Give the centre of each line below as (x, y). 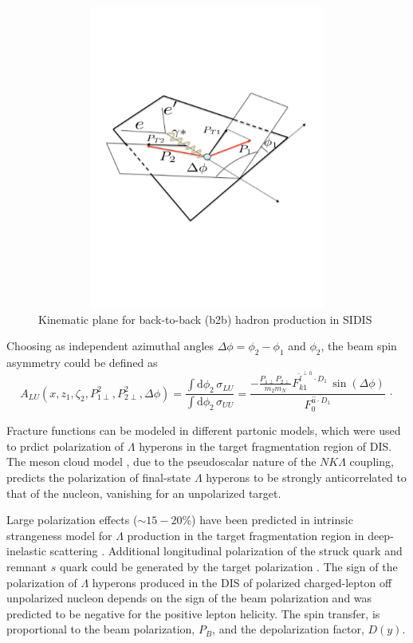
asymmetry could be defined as (82, 362)
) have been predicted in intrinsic (272, 520)
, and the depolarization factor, (288, 629)
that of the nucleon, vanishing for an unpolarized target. (144, 493)
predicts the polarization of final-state (99, 477)
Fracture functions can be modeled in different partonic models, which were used (204, 430)
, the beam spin (359, 346)
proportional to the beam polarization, (101, 629)
